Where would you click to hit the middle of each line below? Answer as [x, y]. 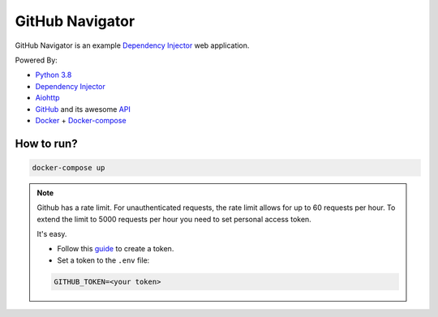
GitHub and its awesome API [83, 109]
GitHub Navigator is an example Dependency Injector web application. [132, 45]
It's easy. [52, 234]
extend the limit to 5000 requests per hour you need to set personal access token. [174, 219]
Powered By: [36, 60]
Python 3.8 [54, 75]
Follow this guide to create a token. [116, 249]
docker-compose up [69, 167]
